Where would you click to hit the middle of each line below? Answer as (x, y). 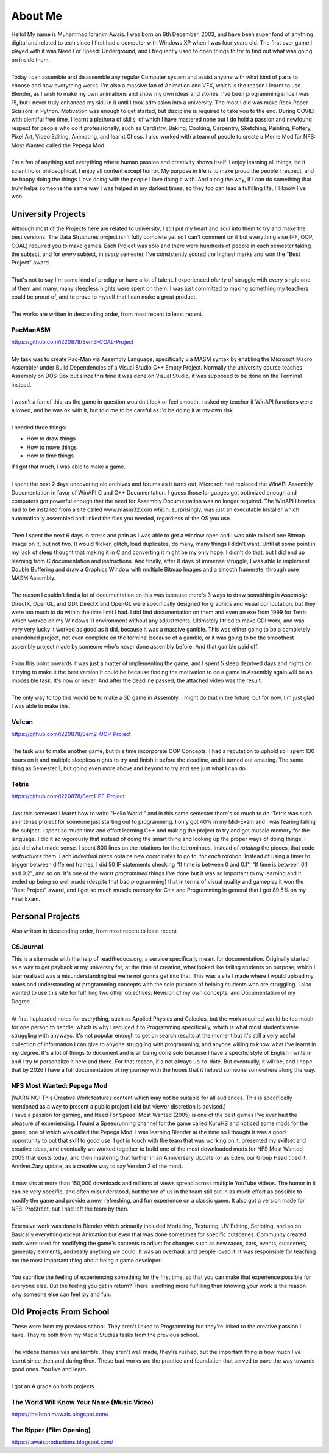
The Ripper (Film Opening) (51, 1430)
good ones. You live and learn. (49, 1369)
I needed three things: (39, 427)
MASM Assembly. (34, 578)
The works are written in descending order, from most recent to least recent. (107, 314)
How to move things (52, 447)
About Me (37, 16)
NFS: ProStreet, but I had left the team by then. (70, 1209)
